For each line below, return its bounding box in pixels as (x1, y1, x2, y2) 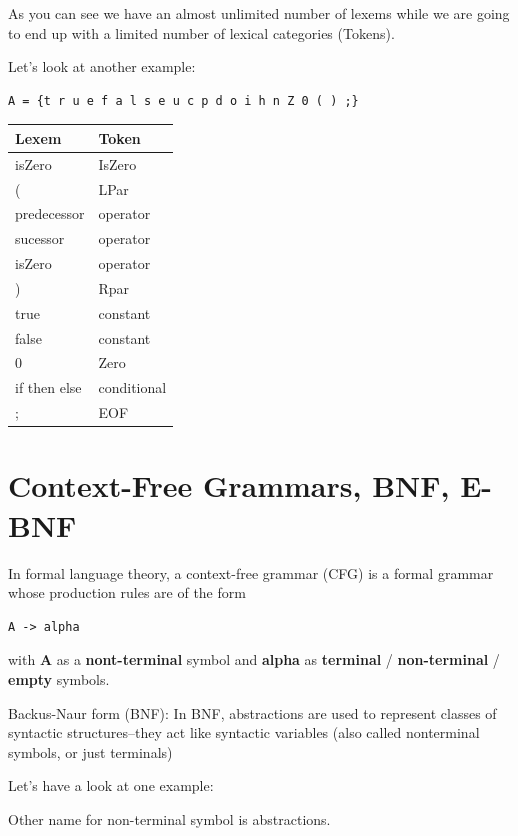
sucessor (15, 228, 65, 249)
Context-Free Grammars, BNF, (8, 465, 450, 506)
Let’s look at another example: (8, 56, 196, 77)
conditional (98, 377, 167, 398)
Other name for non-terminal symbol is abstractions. (8, 808, 331, 829)
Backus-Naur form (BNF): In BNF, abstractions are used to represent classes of (8, 702, 497, 723)
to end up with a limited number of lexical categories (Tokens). (8, 22, 395, 43)
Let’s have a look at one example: (8, 775, 214, 796)
